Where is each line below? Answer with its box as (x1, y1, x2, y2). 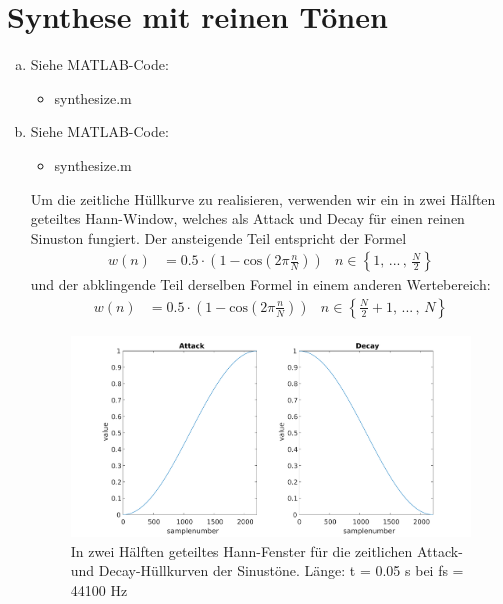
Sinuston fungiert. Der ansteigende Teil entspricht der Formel (30, 227, 407, 248)
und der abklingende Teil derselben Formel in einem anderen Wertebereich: (30, 274, 491, 295)
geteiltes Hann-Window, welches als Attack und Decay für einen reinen (30, 208, 465, 229)
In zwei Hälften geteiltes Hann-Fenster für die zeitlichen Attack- (70, 540, 463, 561)
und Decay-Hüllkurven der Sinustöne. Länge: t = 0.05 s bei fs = (70, 560, 464, 581)
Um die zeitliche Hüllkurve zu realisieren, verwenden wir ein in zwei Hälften (30, 188, 496, 209)
